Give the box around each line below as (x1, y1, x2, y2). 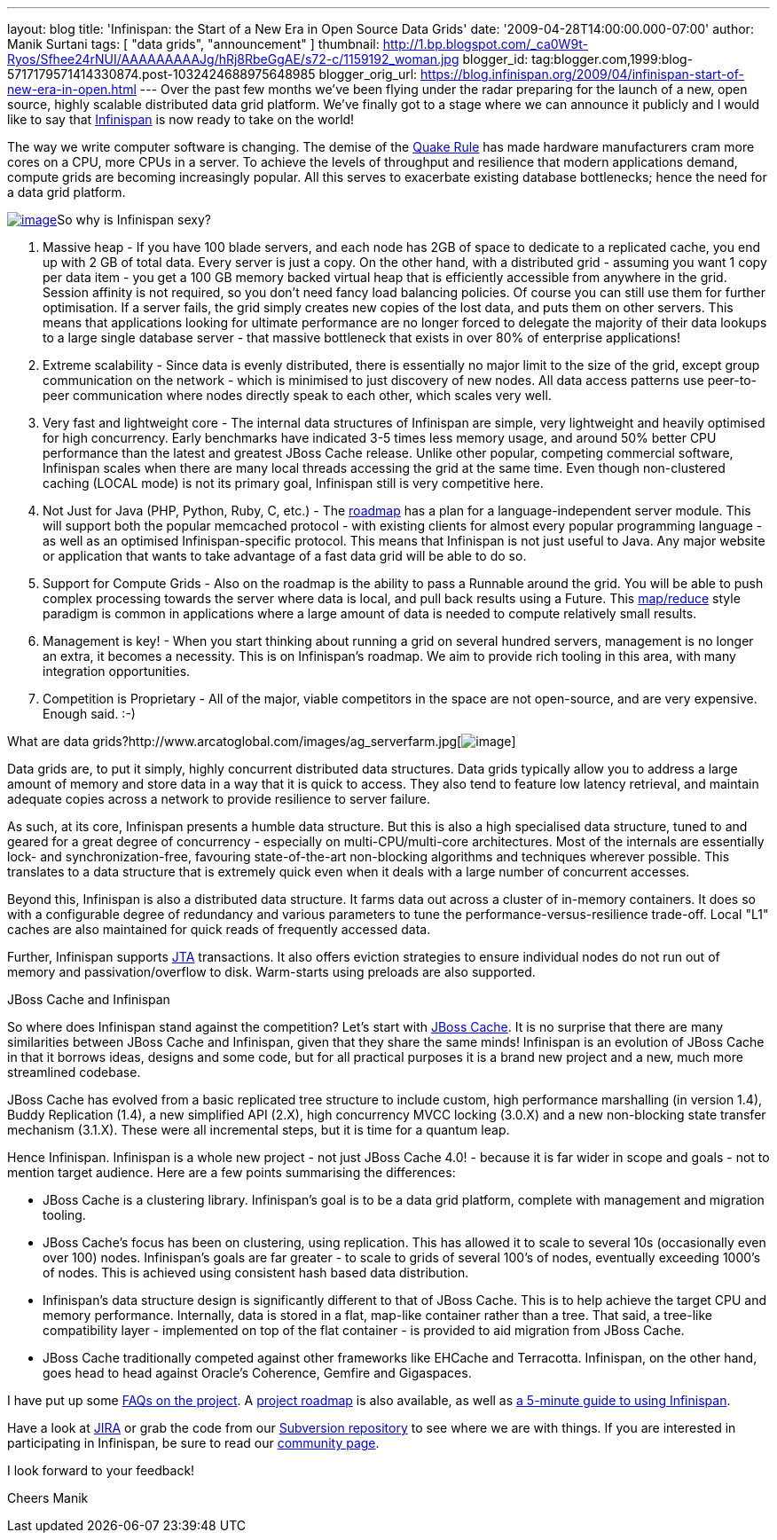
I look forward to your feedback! (7, 1463, 195, 1478)
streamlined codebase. (7, 1065, 141, 1080)
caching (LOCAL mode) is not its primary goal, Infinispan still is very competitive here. (43, 475, 544, 491)
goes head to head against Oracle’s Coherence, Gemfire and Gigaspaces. (43, 1365, 472, 1380)
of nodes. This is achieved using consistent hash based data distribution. (43, 1265, 469, 1280)
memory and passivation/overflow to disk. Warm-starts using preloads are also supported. (7, 964, 536, 979)
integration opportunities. (43, 664, 191, 679)
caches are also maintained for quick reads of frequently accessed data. (7, 922, 431, 937)
